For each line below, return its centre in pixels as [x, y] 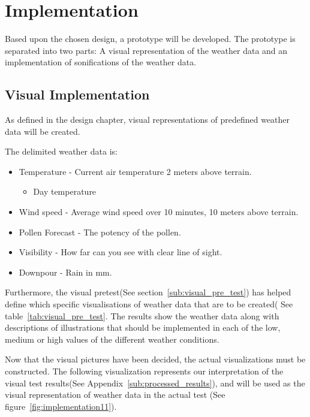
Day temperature [65, 191]
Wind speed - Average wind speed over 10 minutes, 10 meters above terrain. [159, 212]
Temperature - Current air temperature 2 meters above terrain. [135, 171]
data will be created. [43, 131]
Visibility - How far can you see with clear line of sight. [121, 252]
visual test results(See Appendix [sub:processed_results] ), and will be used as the [155, 383]
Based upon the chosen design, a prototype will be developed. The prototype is [150, 39]
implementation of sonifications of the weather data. [101, 62]
